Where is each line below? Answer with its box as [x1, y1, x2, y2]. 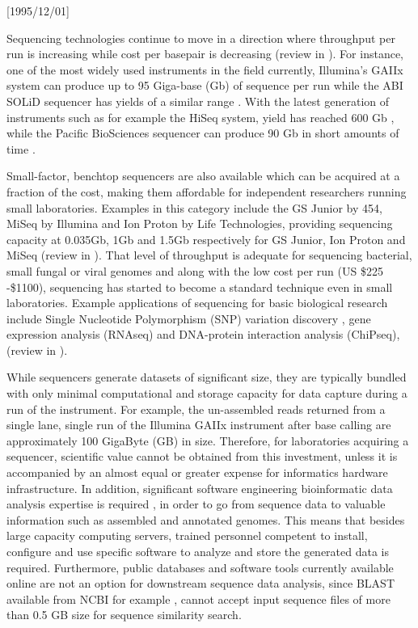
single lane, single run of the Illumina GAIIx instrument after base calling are [6, 416, 391, 433]
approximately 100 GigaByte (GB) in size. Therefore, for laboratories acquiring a [6, 432, 409, 449]
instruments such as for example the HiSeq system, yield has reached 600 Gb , [6, 108, 395, 125]
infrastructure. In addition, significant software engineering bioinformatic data [6, 479, 393, 496]
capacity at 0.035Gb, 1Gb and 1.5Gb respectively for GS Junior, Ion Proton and [6, 230, 406, 247]
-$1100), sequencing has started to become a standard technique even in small [6, 278, 393, 295]
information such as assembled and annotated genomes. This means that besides [6, 511, 405, 528]
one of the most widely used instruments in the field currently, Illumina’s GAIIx [6, 61, 403, 78]
